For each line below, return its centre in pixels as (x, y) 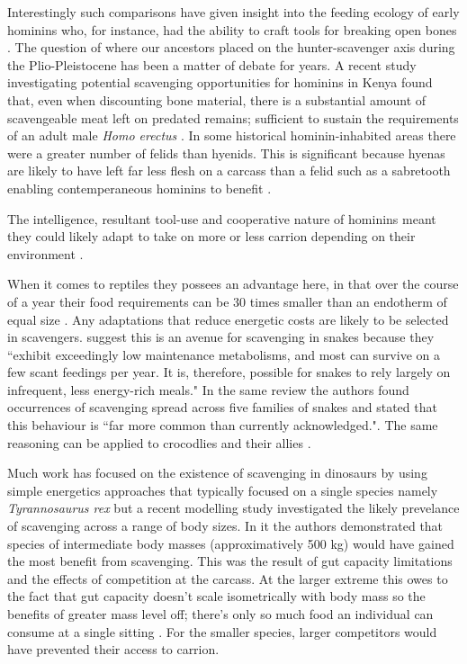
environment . (45, 253)
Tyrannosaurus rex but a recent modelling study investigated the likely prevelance (233, 508)
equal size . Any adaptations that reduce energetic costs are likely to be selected (228, 319)
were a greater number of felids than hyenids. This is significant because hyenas (226, 153)
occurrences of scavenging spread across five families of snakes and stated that (222, 407)
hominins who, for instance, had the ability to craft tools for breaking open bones (232, 29)
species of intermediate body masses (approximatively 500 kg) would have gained (231, 543)
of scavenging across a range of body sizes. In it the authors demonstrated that (225, 526)
